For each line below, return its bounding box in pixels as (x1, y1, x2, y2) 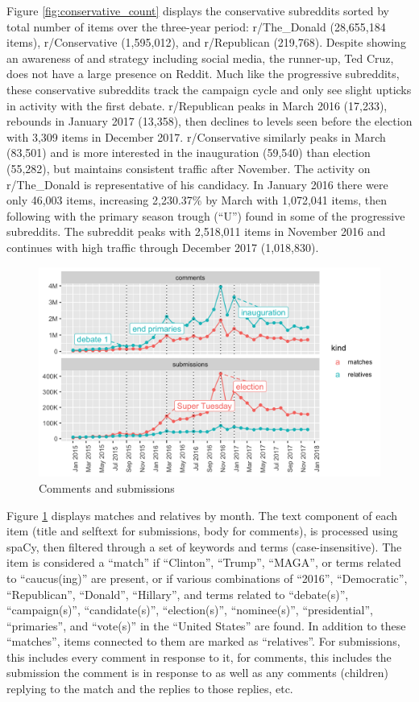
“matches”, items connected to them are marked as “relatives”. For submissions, (6, 633, 400, 650)
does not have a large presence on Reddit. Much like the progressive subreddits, (6, 65, 400, 82)
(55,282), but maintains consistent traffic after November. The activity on (6, 159, 371, 176)
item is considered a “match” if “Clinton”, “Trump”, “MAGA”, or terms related (6, 554, 401, 571)
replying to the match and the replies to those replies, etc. (6, 680, 293, 697)
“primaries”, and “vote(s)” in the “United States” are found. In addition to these (6, 617, 406, 634)
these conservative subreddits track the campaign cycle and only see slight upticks (6, 81, 412, 97)
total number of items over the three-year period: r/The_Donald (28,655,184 (6, 18, 386, 35)
